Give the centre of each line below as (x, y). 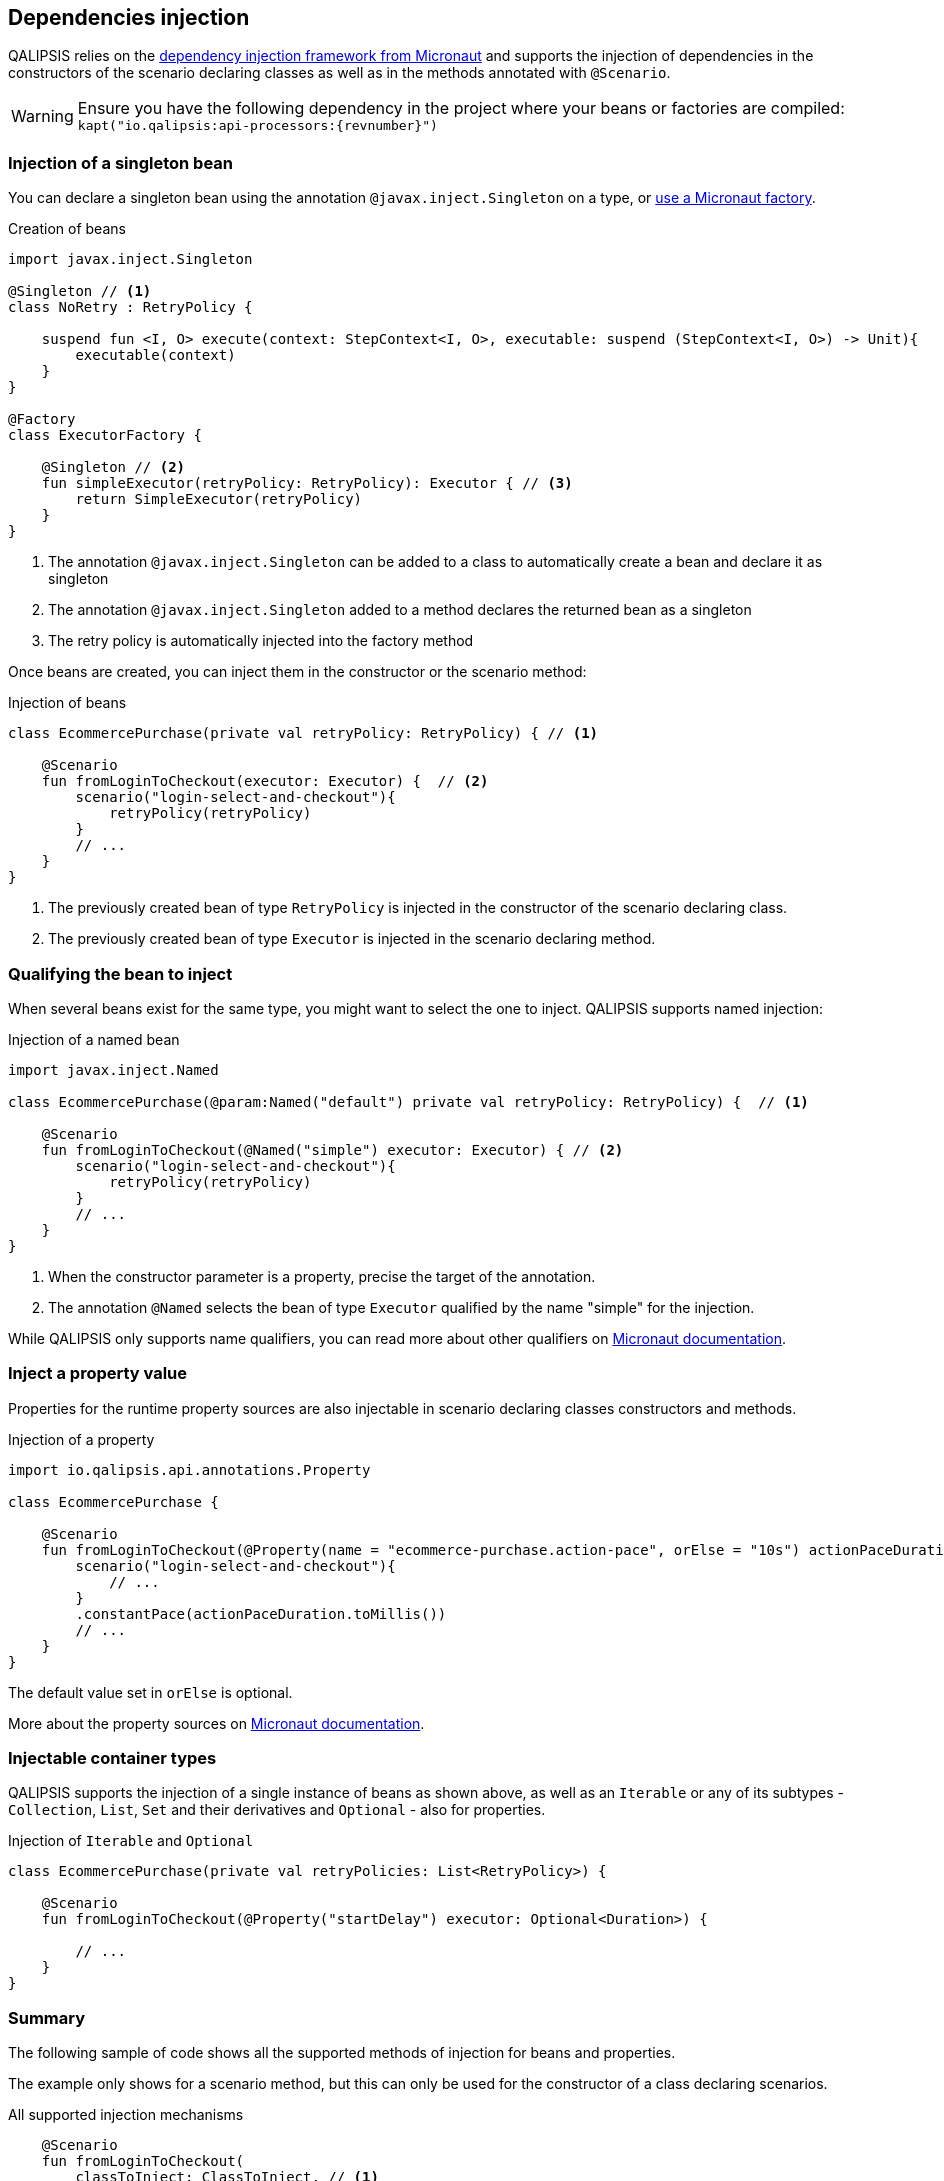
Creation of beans (67, 229)
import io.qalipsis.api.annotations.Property (189, 1469)
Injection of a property (81, 1439)
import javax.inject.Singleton (130, 259)
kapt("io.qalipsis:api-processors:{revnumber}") (257, 126)
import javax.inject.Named (113, 1069)
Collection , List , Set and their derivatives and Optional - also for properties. (277, 1810)
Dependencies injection (129, 17)
